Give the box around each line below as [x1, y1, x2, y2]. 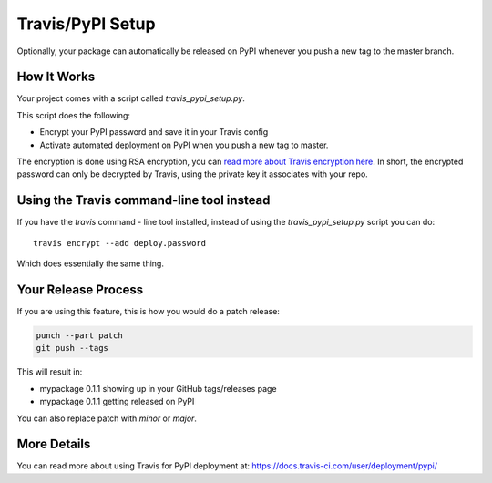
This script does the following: [16, 109, 131, 120]
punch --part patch [36, 330, 123, 341]
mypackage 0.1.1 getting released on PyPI [39, 396, 195, 407]
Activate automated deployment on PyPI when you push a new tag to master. [39, 139, 329, 150]
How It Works [16, 69, 96, 85]
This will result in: [16, 366, 83, 377]
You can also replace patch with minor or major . [16, 413, 198, 424]
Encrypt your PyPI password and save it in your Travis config [39, 127, 269, 138]
